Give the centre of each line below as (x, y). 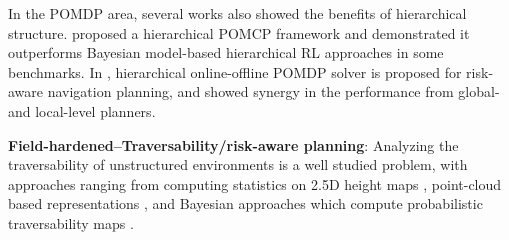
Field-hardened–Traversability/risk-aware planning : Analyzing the (233, 144)
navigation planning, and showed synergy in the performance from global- (273, 91)
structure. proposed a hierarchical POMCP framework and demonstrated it (239, 32)
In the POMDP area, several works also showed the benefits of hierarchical (237, 13)
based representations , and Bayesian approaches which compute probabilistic (245, 203)
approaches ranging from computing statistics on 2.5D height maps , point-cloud (255, 183)
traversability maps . (71, 222)
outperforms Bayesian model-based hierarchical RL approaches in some (226, 52)
